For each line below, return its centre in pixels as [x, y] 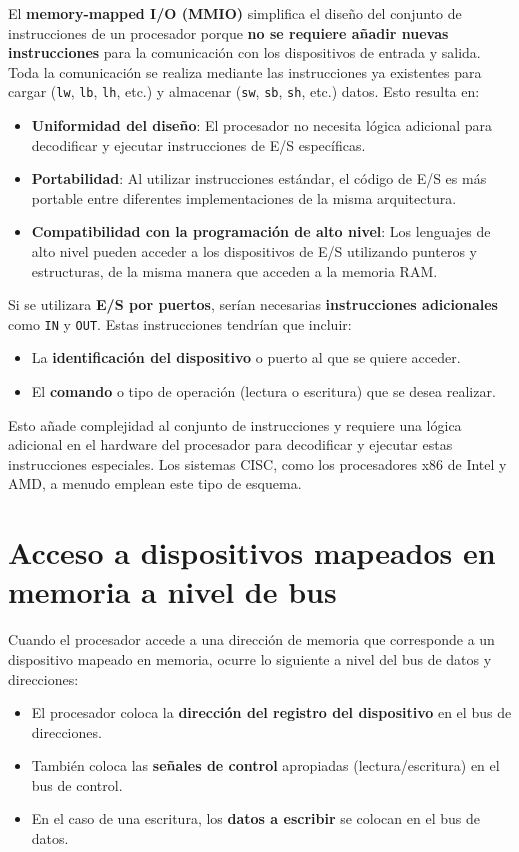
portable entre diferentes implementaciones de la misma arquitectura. [244, 197]
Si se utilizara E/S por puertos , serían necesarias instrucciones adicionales [253, 304]
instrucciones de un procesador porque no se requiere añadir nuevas [228, 32]
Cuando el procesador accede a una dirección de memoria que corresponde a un [251, 639]
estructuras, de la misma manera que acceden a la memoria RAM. [234, 270]
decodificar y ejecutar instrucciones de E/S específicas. [198, 144]
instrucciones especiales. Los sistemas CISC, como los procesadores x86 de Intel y [257, 463]
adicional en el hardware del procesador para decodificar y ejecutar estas [230, 444]
